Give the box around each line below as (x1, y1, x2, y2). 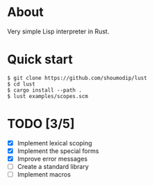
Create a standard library (17, 163, 89, 170)
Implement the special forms (17, 147, 99, 155)
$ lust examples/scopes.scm (7, 92, 89, 99)
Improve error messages (17, 154, 88, 163)
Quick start (7, 51, 73, 67)
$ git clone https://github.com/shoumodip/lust (7, 74, 148, 81)
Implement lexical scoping (17, 138, 92, 147)
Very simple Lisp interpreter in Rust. (7, 27, 110, 35)
